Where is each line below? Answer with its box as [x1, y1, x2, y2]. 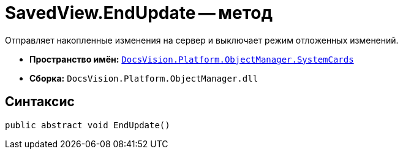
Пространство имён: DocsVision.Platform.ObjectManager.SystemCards [29, 53, 354, 64]
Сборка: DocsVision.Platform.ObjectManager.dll [29, 72, 258, 83]
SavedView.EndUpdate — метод [5, 2, 273, 23]
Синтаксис [5, 94, 75, 110]
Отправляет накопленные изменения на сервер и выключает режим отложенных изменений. [5, 34, 399, 45]
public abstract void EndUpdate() [5, 120, 170, 130]
